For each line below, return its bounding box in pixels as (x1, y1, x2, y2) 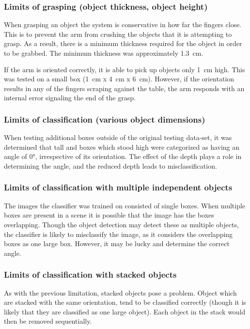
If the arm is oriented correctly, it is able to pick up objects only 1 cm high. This (4, 64, 245, 74)
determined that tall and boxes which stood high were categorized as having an (4, 141, 240, 152)
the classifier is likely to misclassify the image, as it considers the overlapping (4, 229, 233, 239)
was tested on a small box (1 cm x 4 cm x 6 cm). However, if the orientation (4, 74, 234, 84)
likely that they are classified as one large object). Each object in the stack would (4, 306, 246, 316)
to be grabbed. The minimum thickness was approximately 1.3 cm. (4, 48, 203, 58)
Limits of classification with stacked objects (4, 268, 177, 281)
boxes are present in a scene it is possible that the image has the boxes (4, 210, 214, 220)
